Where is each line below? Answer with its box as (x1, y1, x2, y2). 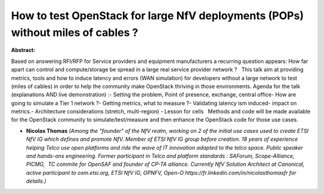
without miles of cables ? (11, 26, 139, 39)
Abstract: (11, 47, 35, 54)
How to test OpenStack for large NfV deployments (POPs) (11, 9, 304, 22)
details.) (26, 177, 46, 185)
